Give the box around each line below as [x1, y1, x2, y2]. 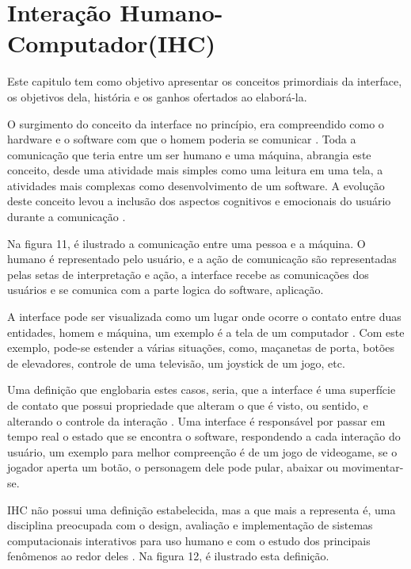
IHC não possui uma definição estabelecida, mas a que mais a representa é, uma [7, 501, 396, 517]
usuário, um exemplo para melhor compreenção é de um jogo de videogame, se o [7, 443, 398, 460]
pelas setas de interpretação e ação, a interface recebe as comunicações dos [7, 265, 369, 282]
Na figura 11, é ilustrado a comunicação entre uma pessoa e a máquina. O [7, 235, 366, 251]
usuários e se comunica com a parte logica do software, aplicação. [7, 281, 324, 298]
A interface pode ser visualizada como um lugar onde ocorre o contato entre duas [7, 308, 401, 325]
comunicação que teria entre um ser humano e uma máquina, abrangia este [7, 146, 371, 162]
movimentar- [342, 459, 404, 475]
